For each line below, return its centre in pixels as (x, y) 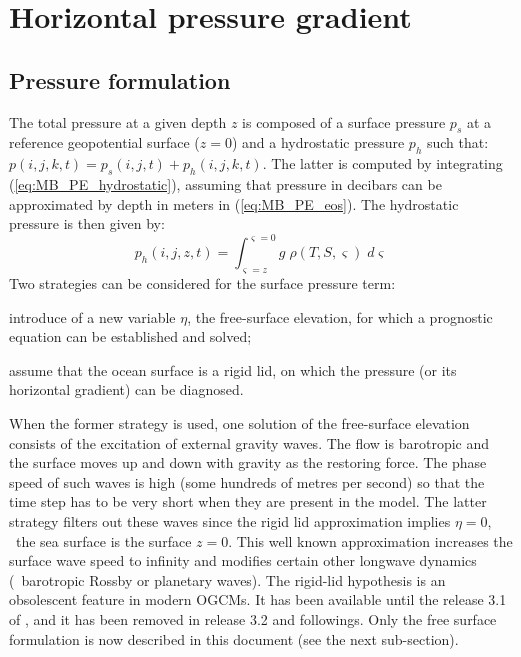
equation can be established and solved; (130, 336)
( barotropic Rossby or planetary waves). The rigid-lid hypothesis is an (227, 579)
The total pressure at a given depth (118, 121)
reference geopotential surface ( (104, 142)
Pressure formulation (120, 79)
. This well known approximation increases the (370, 540)
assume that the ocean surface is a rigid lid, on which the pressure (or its (233, 369)
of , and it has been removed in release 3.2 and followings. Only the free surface (253, 618)
